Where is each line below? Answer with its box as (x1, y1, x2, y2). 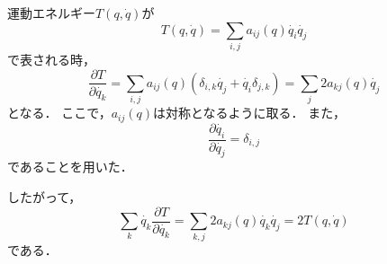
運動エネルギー (7, 4, 95, 22)
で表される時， (7, 49, 95, 68)
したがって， (7, 187, 82, 206)
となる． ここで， (7, 103, 112, 122)
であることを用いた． (7, 157, 133, 176)
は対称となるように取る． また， (153, 103, 346, 122)
